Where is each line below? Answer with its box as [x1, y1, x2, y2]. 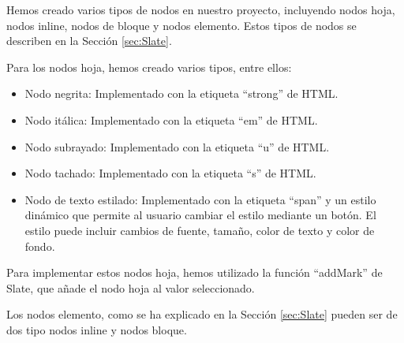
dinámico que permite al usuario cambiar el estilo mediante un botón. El [24, 207, 376, 223]
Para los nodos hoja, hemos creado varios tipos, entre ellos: [6, 58, 292, 75]
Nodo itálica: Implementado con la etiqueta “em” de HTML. [24, 111, 318, 128]
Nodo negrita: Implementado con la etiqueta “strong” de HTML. [24, 85, 339, 102]
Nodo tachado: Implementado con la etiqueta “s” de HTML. [24, 165, 316, 181]
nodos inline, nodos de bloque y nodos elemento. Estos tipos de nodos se [6, 17, 357, 33]
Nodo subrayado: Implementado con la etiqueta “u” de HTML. [24, 138, 330, 155]
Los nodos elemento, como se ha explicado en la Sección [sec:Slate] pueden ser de [6, 306, 398, 322]
